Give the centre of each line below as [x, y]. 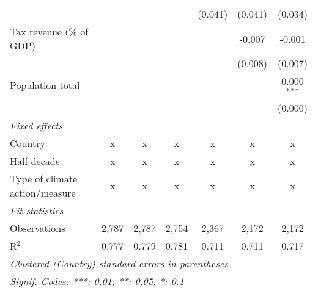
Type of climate [44, 178]
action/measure [43, 192]
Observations [38, 228]
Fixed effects [36, 125]
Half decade [35, 161]
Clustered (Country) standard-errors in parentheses [119, 263]
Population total [45, 85]
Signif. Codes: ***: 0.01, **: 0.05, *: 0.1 [97, 281]
